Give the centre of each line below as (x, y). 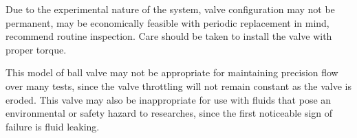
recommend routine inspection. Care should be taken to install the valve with (169, 36)
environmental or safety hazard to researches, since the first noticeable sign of (169, 113)
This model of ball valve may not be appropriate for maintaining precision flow (172, 72)
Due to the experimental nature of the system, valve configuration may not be (170, 9)
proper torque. (36, 49)
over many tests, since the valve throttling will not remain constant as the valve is (178, 85)
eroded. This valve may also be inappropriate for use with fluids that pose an (169, 99)
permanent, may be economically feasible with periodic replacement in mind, (167, 22)
